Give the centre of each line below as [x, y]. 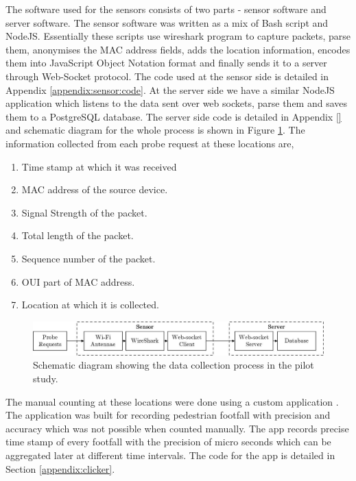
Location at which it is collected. [90, 305]
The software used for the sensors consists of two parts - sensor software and [166, 9]
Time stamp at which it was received [99, 166]
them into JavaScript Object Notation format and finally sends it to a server [166, 63]
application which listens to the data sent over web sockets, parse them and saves [177, 103]
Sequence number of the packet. [88, 258]
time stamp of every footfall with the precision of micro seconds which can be [168, 442]
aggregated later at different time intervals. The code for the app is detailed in [170, 455]
